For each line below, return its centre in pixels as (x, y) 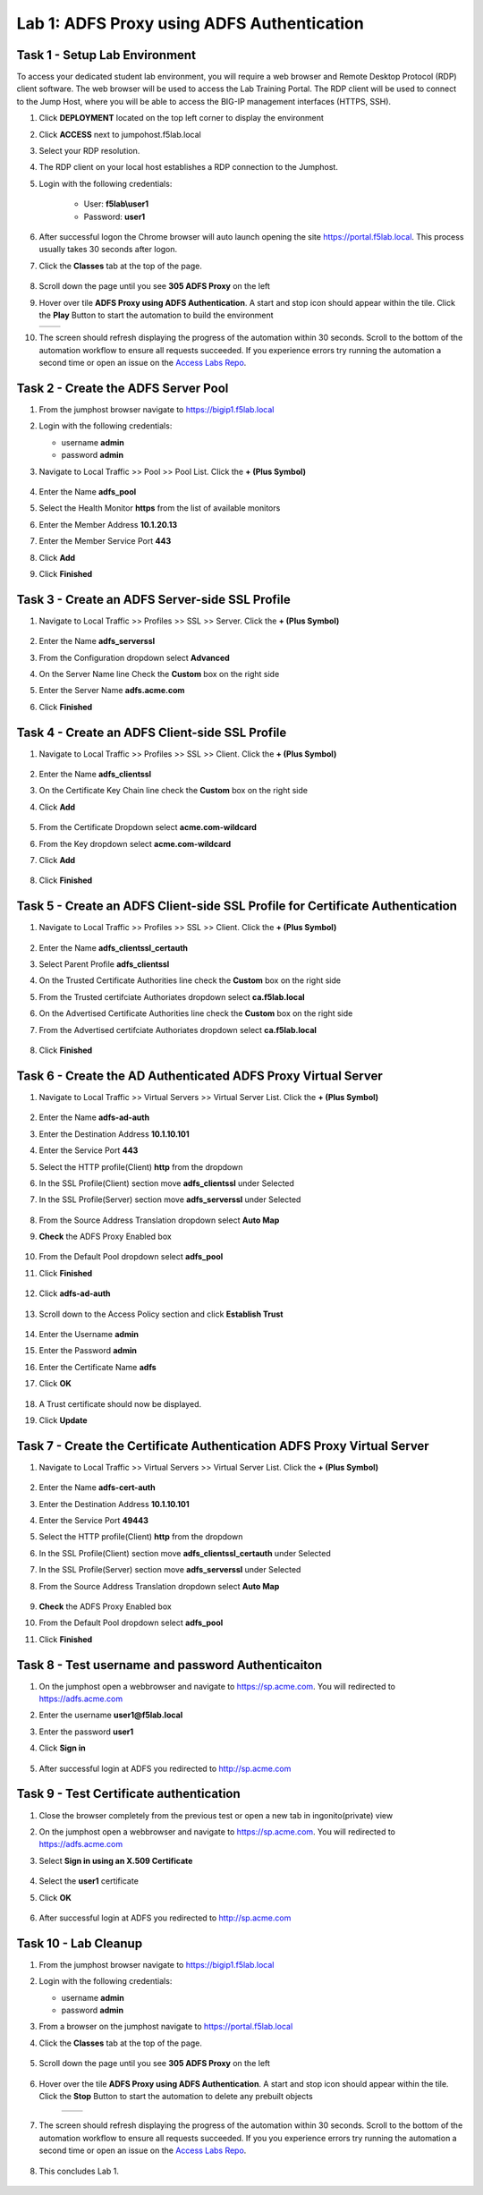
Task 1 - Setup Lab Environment (106, 55)
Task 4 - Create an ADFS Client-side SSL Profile (152, 732)
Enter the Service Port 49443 (94, 1521)
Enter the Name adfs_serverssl (97, 641)
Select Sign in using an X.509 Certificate (116, 1860)
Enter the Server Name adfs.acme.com (112, 691)
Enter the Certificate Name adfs (97, 1367)
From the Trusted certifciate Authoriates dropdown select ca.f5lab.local (172, 996)
